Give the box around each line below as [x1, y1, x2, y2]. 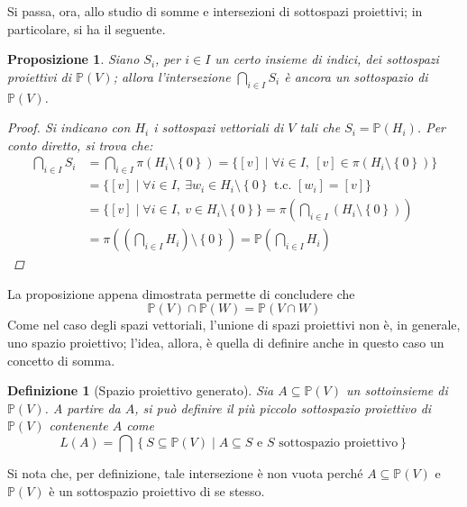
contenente [49, 416, 108, 435]
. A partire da [44, 398, 121, 417]
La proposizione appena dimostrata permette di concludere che [7, 284, 355, 303]
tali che [299, 118, 341, 137]
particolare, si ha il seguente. [7, 19, 166, 38]
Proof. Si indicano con [7, 118, 131, 137]
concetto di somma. [7, 350, 115, 369]
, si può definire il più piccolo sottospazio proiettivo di [134, 398, 432, 417]
